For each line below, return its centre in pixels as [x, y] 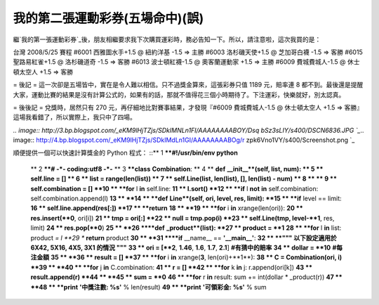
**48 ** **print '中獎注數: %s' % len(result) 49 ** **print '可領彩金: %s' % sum [148, 287]
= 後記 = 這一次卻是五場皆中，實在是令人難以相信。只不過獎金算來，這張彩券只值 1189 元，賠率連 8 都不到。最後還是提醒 [188, 85]
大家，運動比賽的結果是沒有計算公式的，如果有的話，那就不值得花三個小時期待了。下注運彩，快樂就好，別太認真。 [179, 94]
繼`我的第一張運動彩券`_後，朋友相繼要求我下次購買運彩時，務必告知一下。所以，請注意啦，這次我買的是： [167, 39]
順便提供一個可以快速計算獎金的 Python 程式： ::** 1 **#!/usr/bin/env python [125, 153]
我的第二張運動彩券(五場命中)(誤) [108, 18]
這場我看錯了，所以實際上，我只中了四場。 [74, 117]
